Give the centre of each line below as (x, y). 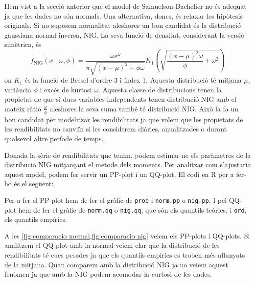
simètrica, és (23, 44)
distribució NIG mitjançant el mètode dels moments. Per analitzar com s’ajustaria (128, 164)
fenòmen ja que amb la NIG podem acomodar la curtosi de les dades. (108, 274)
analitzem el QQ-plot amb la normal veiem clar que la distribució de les (112, 245)
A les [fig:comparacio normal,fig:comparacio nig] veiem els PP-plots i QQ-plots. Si (127, 235)
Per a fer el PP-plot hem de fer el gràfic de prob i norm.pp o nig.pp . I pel (116, 200)
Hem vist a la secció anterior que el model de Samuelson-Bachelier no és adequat (126, 6)
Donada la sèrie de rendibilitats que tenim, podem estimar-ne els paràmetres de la (128, 155)
